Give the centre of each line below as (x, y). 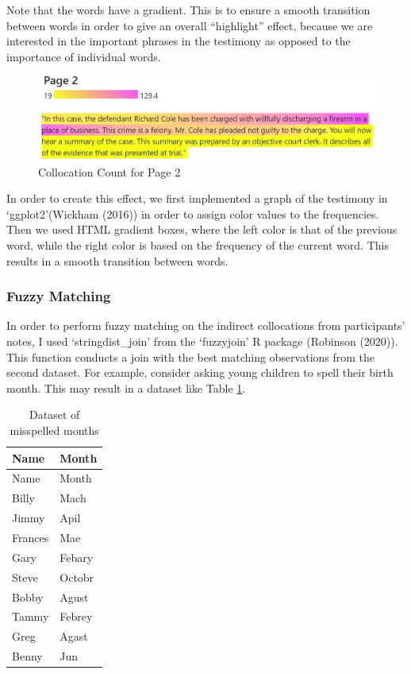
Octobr (77, 577)
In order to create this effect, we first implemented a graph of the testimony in (197, 198)
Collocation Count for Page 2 (109, 171)
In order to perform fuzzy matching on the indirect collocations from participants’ (206, 325)
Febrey (76, 616)
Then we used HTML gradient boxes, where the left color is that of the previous (202, 229)
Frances (31, 538)
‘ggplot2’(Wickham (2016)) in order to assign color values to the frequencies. (193, 213)
